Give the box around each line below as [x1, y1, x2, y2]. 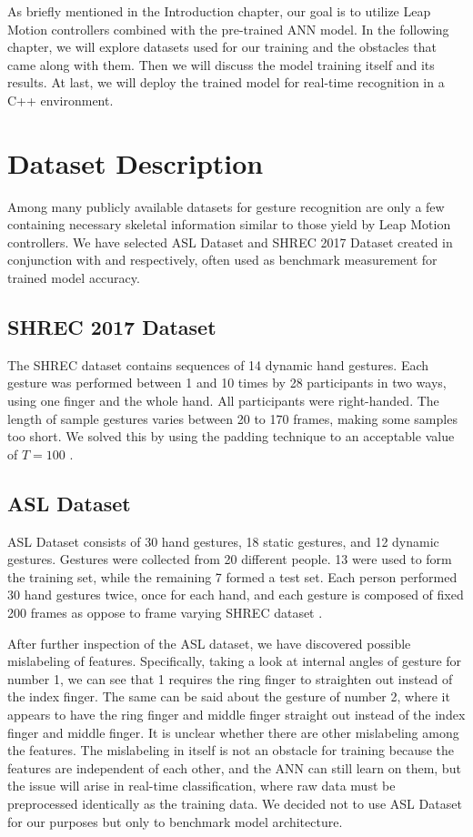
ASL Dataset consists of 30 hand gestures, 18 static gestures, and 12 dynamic [7, 531, 439, 550]
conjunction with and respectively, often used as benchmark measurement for [7, 250, 438, 269]
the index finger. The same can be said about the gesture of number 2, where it [7, 687, 450, 706]
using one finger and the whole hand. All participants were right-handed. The [7, 391, 439, 410]
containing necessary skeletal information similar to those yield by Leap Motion [7, 215, 451, 234]
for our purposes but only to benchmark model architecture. [7, 812, 343, 831]
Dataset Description [7, 144, 264, 181]
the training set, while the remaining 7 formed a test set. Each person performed [7, 567, 458, 586]
